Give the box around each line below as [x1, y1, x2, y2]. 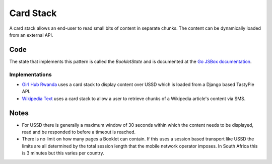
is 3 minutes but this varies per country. [22, 150, 104, 156]
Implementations [9, 71, 52, 78]
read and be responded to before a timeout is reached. [22, 129, 136, 135]
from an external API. [9, 32, 53, 38]
